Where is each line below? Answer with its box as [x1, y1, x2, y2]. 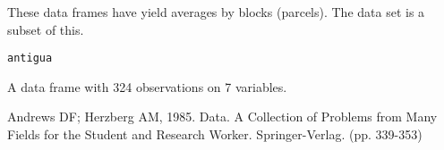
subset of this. [7, 20, 84, 38]
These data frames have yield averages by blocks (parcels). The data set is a [7, 3, 425, 21]
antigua [7, 52, 53, 65]
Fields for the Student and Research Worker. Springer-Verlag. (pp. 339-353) [7, 125, 423, 144]
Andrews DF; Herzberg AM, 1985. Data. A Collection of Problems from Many [7, 107, 438, 126]
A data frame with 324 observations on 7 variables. [7, 77, 287, 96]
